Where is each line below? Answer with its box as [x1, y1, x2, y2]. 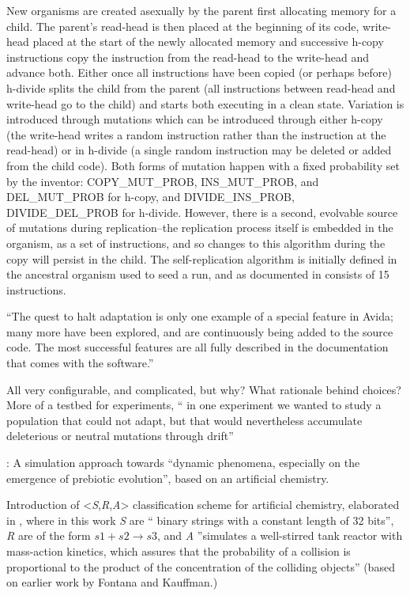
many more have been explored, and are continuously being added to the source [6, 323, 393, 340]
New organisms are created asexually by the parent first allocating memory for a [6, 2, 397, 18]
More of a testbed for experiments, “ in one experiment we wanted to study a [6, 397, 382, 413]
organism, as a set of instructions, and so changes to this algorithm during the [6, 234, 386, 251]
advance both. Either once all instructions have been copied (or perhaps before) [6, 64, 392, 81]
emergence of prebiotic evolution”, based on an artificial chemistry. [6, 469, 329, 486]
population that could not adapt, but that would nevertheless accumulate [6, 412, 363, 428]
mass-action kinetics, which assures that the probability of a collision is [6, 543, 351, 559]
